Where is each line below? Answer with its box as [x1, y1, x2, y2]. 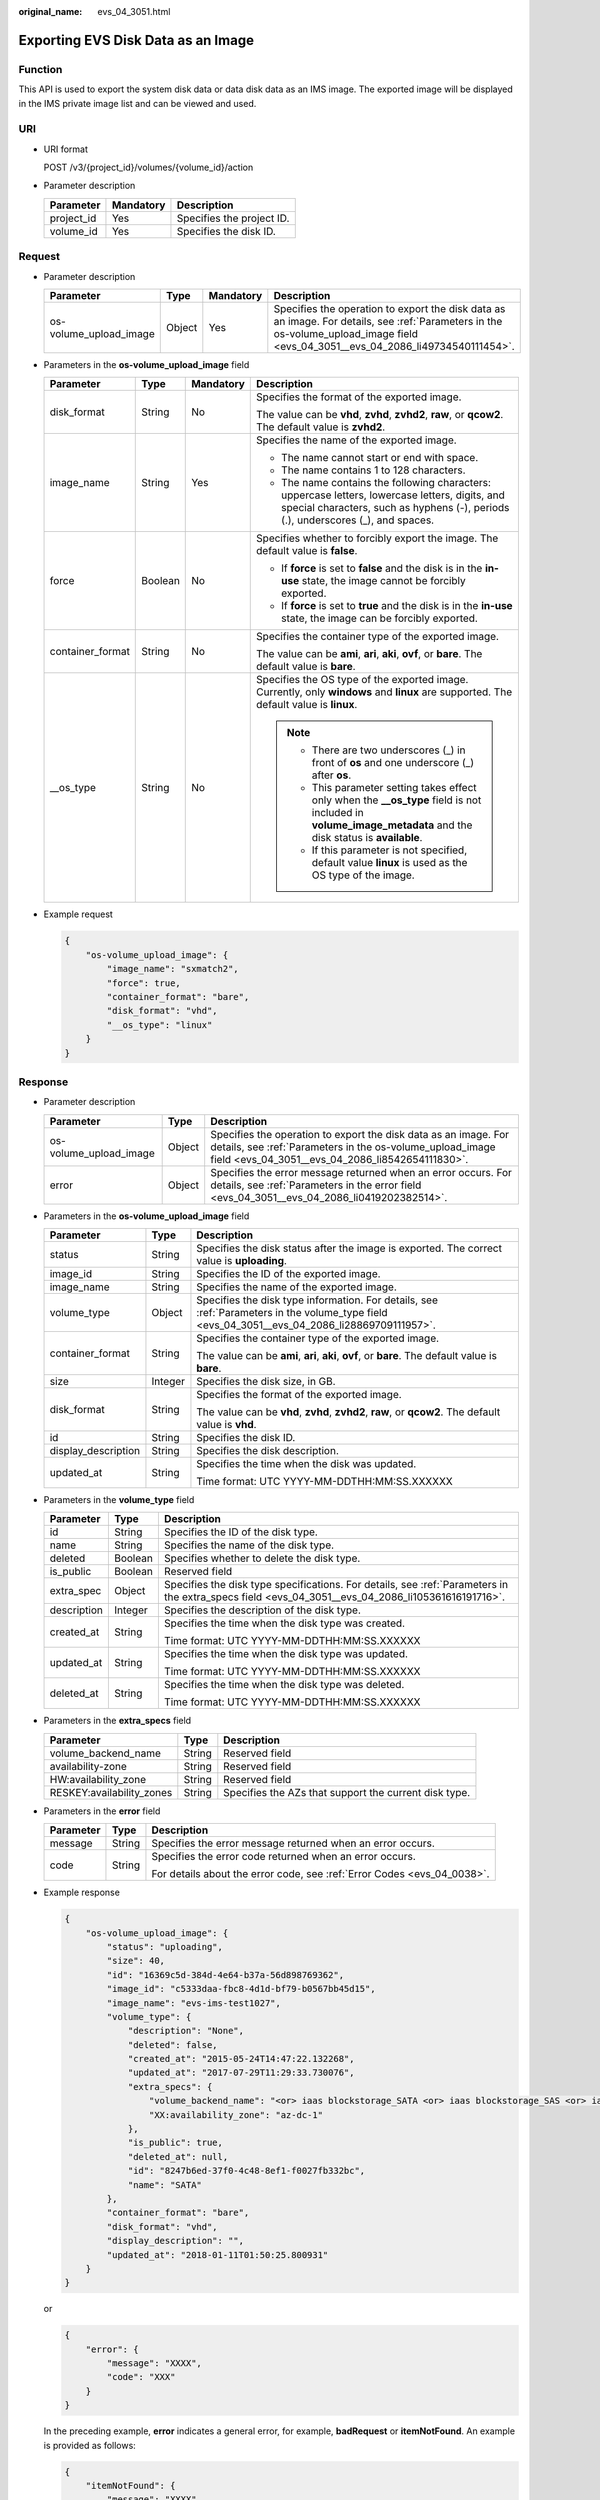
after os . [311, 768, 352, 782]
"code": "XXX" [106, 2371, 176, 2383]
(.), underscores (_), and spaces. [281, 513, 435, 527]
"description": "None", [127, 2025, 245, 2037]
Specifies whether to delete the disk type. [163, 1551, 361, 1565]
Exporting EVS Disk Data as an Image [18, 31, 255, 49]
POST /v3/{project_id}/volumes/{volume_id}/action [43, 161, 254, 174]
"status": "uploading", [106, 1941, 224, 1952]
